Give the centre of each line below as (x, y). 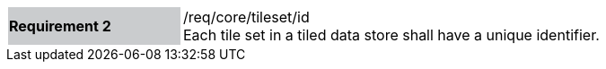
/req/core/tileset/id (246, 17)
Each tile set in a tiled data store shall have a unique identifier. (391, 35)
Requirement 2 (60, 26)
